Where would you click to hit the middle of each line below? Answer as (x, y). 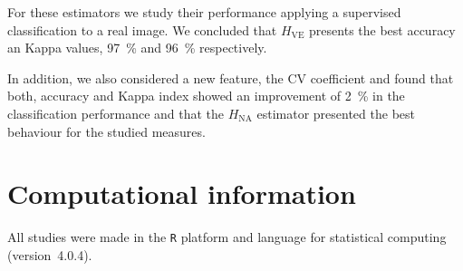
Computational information (182, 194)
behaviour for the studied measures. (106, 131)
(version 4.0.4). (50, 254)
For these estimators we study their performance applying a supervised (204, 12)
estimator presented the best (336, 113)
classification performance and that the (116, 113)
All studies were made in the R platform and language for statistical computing (227, 237)
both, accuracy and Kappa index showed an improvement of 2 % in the (206, 96)
